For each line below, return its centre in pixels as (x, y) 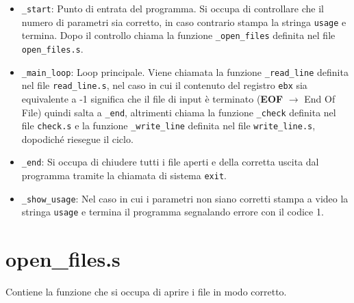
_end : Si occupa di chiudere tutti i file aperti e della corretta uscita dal (170, 162)
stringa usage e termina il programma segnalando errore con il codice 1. (173, 212)
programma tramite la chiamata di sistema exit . (124, 175)
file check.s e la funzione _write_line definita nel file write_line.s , (168, 126)
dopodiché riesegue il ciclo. (77, 139)
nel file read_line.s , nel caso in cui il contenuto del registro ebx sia (164, 85)
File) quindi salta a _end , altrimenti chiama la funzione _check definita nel (179, 112)
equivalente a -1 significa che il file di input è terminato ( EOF (152, 98)
